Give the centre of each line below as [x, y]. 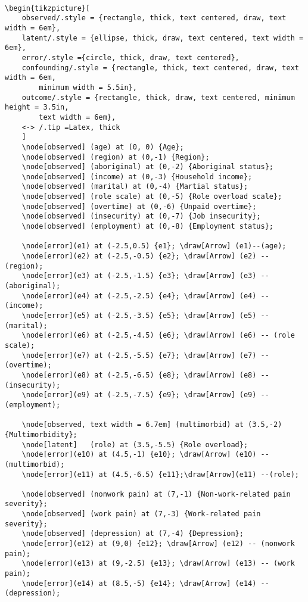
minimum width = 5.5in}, [88, 87]
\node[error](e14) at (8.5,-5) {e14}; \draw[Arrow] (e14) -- [145, 583]
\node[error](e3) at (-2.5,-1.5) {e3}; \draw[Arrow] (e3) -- [145, 276]
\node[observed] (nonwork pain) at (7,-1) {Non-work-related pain [156, 494]
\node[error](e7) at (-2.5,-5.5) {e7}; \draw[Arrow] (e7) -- [145, 355]
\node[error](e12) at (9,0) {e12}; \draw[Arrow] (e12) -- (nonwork [158, 544]
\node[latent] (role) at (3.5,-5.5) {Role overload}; [135, 445]
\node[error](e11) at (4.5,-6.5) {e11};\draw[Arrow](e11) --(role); [160, 474]
